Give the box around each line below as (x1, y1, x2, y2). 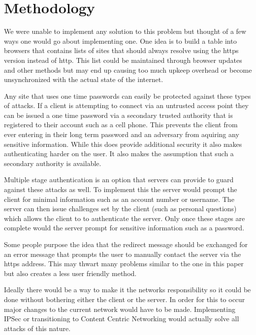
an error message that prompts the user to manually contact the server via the (4, 249, 241, 259)
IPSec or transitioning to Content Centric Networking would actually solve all (4, 313, 239, 324)
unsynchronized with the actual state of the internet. (4, 74, 163, 84)
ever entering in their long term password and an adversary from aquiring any (4, 129, 239, 140)
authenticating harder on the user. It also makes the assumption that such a (4, 148, 234, 159)
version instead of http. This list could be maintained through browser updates (4, 55, 242, 65)
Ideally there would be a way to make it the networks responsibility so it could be (4, 284, 251, 295)
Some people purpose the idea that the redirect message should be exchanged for (4, 239, 248, 249)
